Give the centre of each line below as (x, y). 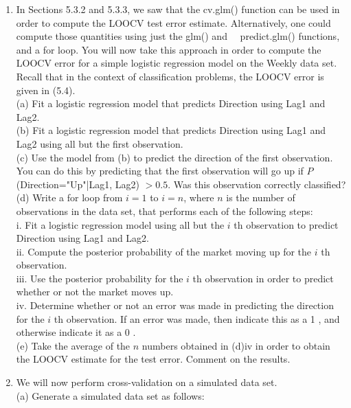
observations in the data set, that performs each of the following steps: (165, 211)
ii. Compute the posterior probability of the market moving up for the (164, 251)
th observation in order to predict (263, 278)
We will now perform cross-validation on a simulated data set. (147, 382)
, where (199, 197)
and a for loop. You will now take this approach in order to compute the (169, 49)
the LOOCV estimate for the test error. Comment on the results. (153, 359)
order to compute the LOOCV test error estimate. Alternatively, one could (173, 22)
